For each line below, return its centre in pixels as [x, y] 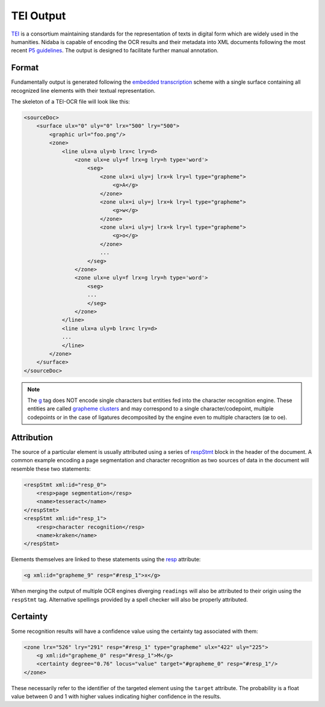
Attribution [32, 437]
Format [25, 68]
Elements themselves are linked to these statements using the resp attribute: [106, 559]
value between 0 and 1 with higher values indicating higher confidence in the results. [116, 697]
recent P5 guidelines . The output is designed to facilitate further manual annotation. [115, 51]
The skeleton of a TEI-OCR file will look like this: [71, 102]
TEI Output [39, 16]
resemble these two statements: [51, 469]
